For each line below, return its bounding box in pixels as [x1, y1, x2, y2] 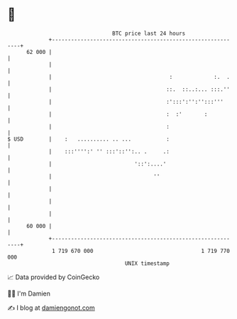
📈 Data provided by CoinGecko [7, 273, 100, 281]
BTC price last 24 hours [112, 30, 186, 37]
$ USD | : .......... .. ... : [7, 135, 170, 143]
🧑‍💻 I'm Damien [7, 289, 51, 298]
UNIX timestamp [124, 259, 170, 267]
